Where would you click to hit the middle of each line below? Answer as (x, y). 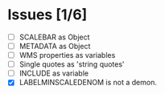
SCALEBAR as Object (54, 37)
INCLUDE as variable (54, 73)
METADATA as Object (55, 46)
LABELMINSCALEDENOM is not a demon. (88, 83)
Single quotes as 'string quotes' (72, 64)
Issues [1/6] (47, 15)
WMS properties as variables (67, 55)
